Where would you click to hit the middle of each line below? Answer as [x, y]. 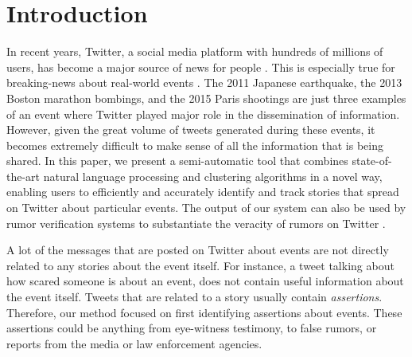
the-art [23, 176]
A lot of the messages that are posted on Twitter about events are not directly [198, 250]
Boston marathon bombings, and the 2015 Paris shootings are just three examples [206, 98]
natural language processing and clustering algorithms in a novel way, [213, 176]
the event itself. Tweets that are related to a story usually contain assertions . [194, 297]
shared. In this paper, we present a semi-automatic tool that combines [177, 161]
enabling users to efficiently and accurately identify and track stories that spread [203, 192]
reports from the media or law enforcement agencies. [134, 343]
